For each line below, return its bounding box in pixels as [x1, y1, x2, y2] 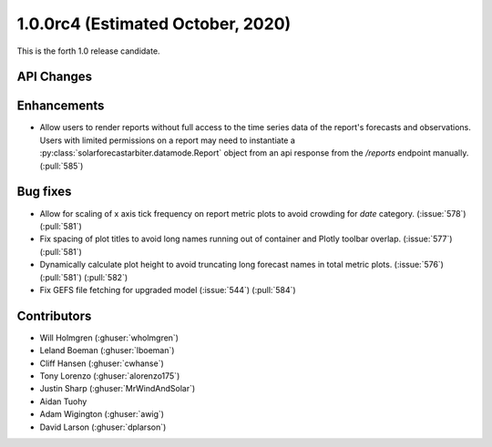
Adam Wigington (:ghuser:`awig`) [39, 409, 164, 420]
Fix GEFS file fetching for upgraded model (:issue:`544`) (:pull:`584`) [39, 284, 296, 295]
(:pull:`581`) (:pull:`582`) [39, 271, 128, 282]
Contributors [16, 308, 92, 323]
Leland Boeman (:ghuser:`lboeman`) [39, 345, 175, 356]
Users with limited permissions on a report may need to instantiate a [39, 135, 296, 146]
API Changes [16, 69, 93, 85]
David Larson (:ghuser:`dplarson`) [39, 422, 167, 432]
